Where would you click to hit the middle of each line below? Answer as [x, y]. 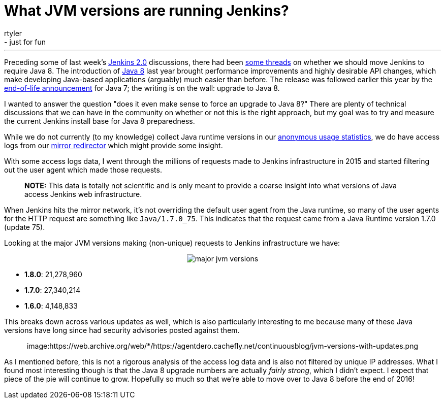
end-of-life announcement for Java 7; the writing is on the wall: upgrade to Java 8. [142, 88]
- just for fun [25, 42]
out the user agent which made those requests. [83, 170]
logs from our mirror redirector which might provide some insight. [114, 145]
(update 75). [25, 227]
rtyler [13, 33]
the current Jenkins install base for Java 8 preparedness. [100, 121]
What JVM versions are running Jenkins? [147, 11]
